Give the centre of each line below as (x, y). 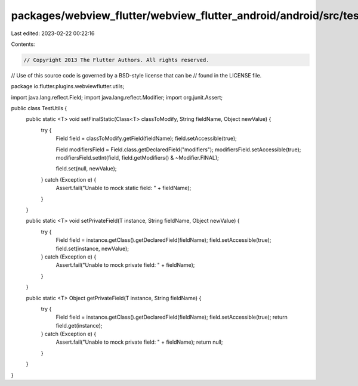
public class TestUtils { (39, 108)
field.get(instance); (79, 325)
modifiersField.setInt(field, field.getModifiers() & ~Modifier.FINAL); (137, 158)
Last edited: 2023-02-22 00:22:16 (53, 33)
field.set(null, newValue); (86, 169)
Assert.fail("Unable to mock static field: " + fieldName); (124, 188)
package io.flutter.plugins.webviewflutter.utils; (68, 86)
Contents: (23, 44)
